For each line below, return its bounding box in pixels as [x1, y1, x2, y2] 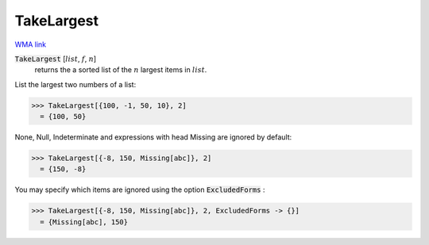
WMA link [14, 40, 47, 49]
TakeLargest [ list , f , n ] [14, 54, 97, 63]
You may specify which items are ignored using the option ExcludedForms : [14, 185, 265, 194]
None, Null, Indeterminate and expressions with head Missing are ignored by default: [14, 132, 292, 142]
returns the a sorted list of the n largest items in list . [34, 65, 207, 75]
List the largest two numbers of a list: [14, 79, 137, 89]
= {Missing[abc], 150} [40, 217, 129, 226]
